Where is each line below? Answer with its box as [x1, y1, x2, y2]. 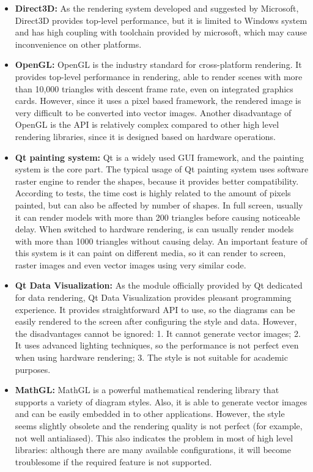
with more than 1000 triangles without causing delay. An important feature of [15, 234, 307, 247]
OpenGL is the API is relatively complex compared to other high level [15, 118, 279, 131]
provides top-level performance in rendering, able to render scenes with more [15, 70, 303, 83]
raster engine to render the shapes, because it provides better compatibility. [15, 174, 299, 187]
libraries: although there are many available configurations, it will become [15, 443, 291, 456]
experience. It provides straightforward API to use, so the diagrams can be [15, 303, 295, 315]
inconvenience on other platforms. [15, 37, 142, 50]
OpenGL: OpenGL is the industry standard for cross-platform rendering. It [15, 58, 302, 71]
